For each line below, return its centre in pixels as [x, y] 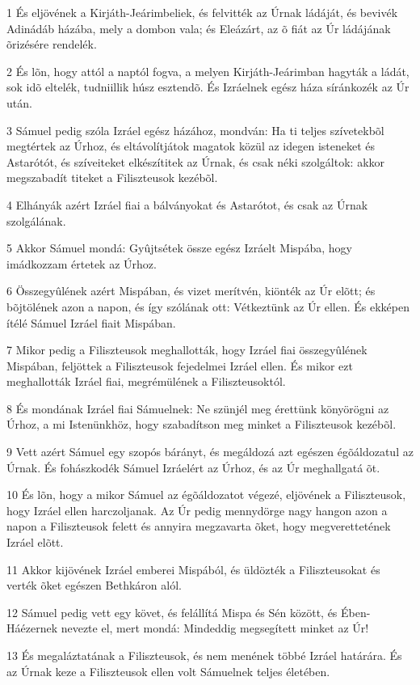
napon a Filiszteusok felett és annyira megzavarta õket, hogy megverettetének [199, 526]
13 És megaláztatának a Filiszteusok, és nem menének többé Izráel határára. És [204, 655]
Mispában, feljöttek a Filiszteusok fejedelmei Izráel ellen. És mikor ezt [180, 365]
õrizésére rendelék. [52, 44]
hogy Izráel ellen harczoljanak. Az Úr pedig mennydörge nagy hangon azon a [197, 510]
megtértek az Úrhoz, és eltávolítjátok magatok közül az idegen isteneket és [191, 146]
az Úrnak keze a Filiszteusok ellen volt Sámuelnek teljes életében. [168, 671]
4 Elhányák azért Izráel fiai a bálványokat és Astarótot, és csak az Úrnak [187, 204]
